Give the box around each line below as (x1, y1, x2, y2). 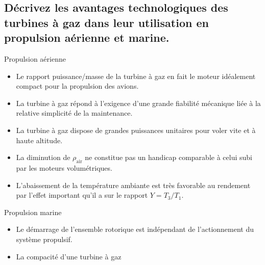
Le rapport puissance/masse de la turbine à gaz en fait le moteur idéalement (16, 70, 256, 81)
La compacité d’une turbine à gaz (16, 251, 122, 261)
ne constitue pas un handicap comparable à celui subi (85, 152, 252, 163)
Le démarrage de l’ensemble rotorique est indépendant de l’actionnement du (16, 224, 254, 234)
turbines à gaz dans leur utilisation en (4, 14, 209, 30)
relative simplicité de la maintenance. (16, 108, 133, 118)
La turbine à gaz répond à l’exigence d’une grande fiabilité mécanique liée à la (16, 97, 261, 108)
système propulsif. (16, 233, 73, 244)
